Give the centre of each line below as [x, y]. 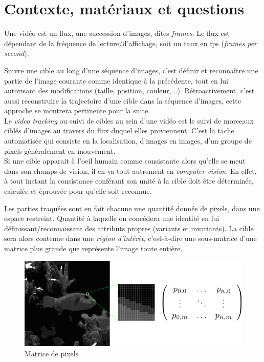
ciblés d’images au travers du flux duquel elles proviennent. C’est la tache [119, 130]
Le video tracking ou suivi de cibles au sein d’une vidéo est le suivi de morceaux [129, 120]
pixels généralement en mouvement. [60, 150]
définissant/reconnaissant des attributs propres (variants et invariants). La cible [129, 228]
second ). [17, 53]
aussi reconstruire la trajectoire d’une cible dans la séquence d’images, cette [123, 100]
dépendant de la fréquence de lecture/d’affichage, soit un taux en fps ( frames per [131, 43]
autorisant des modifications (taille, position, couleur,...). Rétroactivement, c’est [129, 90]
